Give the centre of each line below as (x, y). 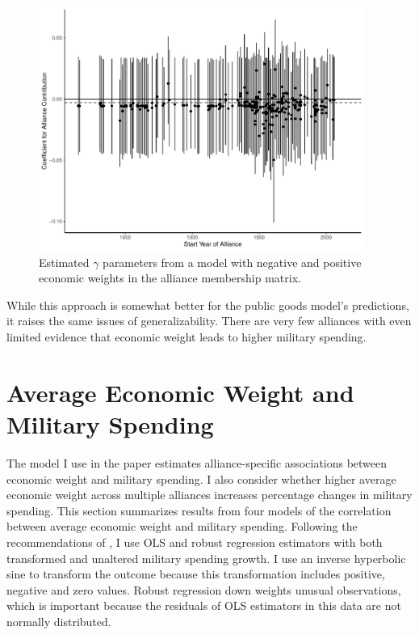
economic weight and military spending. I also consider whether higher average (201, 478)
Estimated (64, 262)
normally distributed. (59, 621)
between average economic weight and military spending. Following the (182, 526)
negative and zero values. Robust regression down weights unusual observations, (204, 589)
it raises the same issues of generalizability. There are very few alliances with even (209, 321)
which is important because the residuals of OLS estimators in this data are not (204, 605)
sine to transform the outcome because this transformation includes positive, (196, 574)
